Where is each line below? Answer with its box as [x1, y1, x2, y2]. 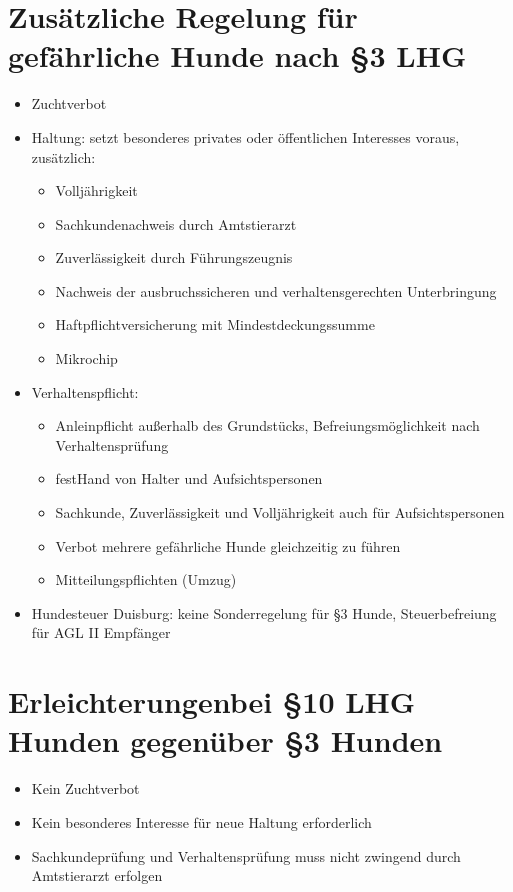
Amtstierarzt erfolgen [31, 865, 163, 886]
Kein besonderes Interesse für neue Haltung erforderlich [31, 811, 372, 832]
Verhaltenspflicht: [31, 381, 139, 402]
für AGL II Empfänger [31, 622, 171, 643]
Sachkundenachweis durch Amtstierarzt [55, 213, 297, 234]
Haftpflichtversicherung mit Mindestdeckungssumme [55, 314, 375, 335]
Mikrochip [55, 348, 118, 369]
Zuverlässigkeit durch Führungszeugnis [55, 247, 293, 268]
